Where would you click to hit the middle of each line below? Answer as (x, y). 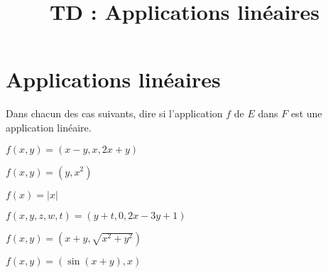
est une (306, 113)
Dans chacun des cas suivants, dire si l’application (114, 113)
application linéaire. (49, 127)
